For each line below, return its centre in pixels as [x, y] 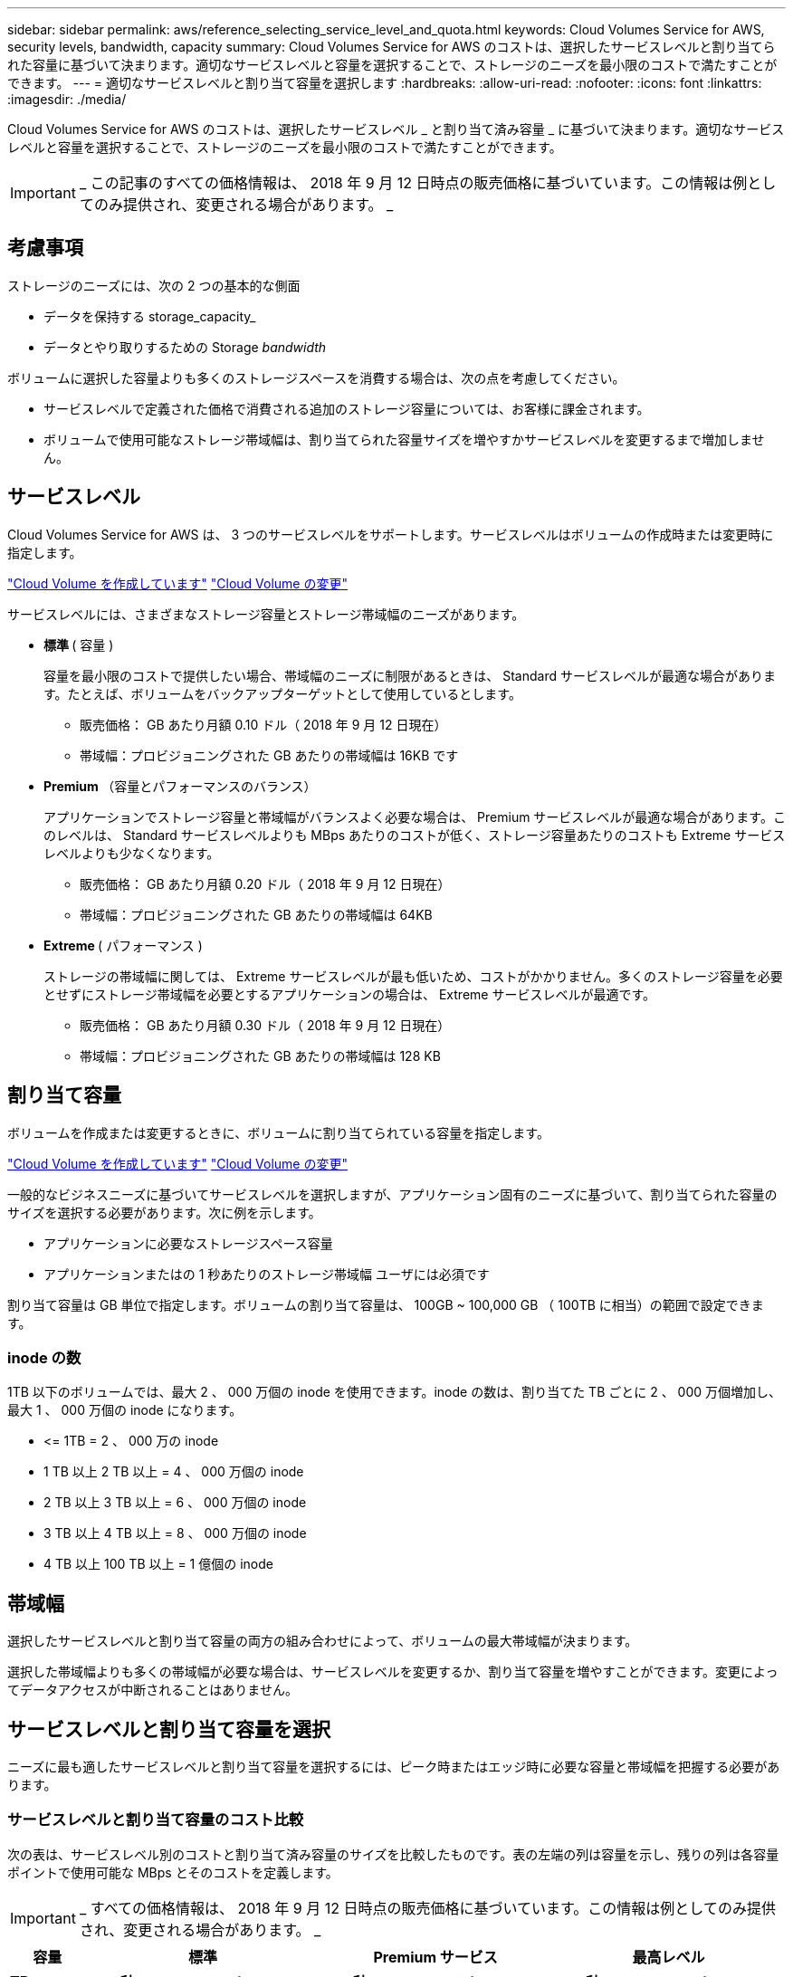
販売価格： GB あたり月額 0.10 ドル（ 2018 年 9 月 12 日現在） [263, 724]
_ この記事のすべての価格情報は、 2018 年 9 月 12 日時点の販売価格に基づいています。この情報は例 [413, 183]
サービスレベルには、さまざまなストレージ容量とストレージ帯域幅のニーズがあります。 [266, 614]
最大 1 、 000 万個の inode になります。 [125, 1410]
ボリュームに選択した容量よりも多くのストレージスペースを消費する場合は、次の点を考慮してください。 [316, 377]
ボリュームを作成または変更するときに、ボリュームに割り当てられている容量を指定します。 [278, 1132]
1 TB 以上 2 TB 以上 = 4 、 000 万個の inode [174, 1472]
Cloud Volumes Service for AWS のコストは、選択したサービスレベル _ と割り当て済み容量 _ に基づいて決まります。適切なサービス [396, 129]
